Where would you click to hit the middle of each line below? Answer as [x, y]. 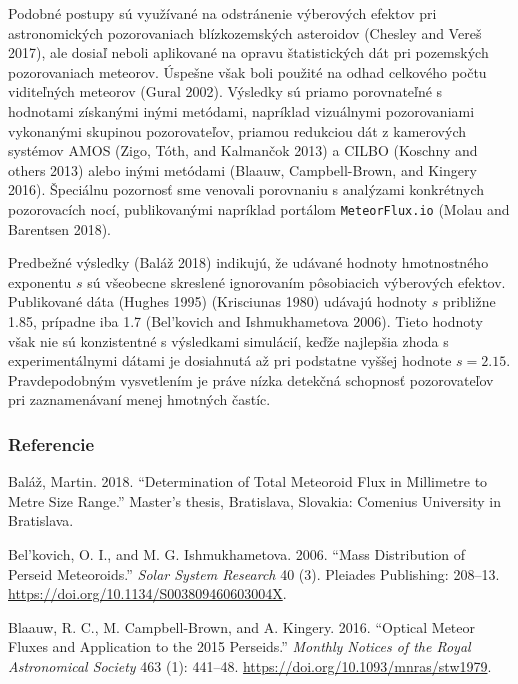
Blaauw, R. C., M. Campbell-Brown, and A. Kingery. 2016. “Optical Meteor [241, 626]
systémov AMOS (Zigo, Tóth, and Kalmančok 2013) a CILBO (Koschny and [243, 150]
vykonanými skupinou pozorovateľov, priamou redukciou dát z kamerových [237, 130]
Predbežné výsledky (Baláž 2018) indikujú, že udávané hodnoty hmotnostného [248, 262]
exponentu [40, 281]
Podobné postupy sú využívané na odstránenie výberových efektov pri [222, 13]
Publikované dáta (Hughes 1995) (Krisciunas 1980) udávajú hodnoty [217, 301]
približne [469, 301]
